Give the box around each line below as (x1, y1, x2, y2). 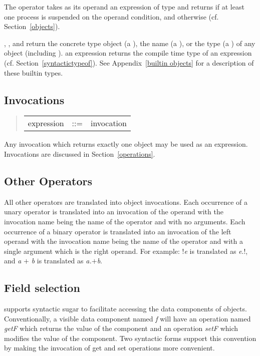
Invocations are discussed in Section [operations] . (4, 148, 155, 159)
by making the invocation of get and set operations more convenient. (4, 342, 215, 353)
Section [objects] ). (4, 21, 60, 32)
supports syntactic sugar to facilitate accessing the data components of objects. (4, 303, 247, 314)
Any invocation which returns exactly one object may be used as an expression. (4, 139, 248, 149)
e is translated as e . (184, 245, 244, 256)
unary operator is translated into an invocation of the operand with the (4, 206, 223, 217)
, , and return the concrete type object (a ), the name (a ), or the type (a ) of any (4, 38, 255, 48)
